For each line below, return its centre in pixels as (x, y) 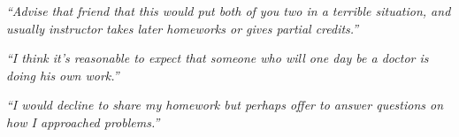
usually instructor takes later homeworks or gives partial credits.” (183, 28)
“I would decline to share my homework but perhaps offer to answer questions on (225, 105)
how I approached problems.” (83, 122)
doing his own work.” (63, 75)
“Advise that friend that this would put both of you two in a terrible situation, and (229, 11)
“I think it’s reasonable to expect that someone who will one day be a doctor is (218, 58)
